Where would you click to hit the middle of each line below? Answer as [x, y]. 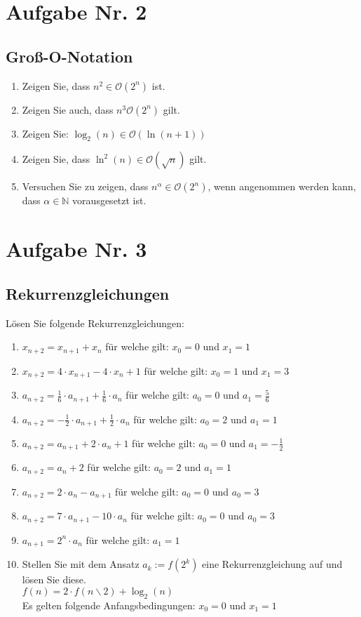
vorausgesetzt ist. [109, 200]
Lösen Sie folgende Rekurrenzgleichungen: [95, 323]
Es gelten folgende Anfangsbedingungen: [109, 605]
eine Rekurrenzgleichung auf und [272, 564]
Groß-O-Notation [69, 56]
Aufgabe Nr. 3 [76, 249]
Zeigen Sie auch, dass [68, 109]
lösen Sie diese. [54, 579]
